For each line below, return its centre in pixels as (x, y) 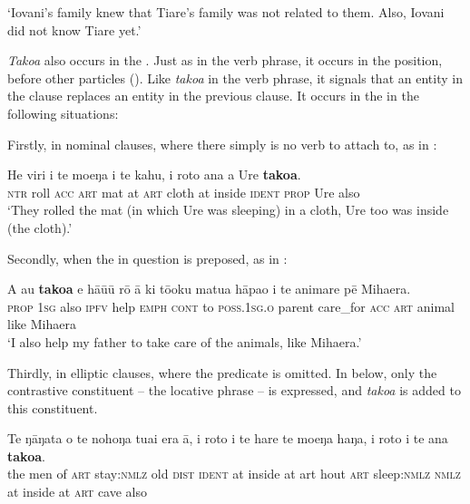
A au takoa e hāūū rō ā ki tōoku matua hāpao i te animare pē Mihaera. (209, 289)
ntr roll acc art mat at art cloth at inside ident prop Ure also (184, 192)
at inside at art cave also (77, 492)
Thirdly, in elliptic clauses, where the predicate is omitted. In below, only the (222, 372)
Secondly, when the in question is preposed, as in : (147, 258)
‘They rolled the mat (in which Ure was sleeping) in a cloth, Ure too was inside (228, 210)
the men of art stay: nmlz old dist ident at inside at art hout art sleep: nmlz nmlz (234, 474)
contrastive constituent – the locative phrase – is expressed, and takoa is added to (234, 390)
